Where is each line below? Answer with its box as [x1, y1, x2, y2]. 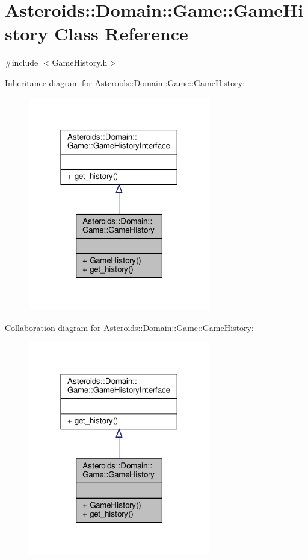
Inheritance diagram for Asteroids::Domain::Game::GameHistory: [5, 76, 245, 89]
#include [5, 56, 38, 69]
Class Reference [54, 21, 188, 46]
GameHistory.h [52, 56, 108, 69]
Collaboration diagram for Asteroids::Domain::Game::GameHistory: [5, 321, 254, 333]
